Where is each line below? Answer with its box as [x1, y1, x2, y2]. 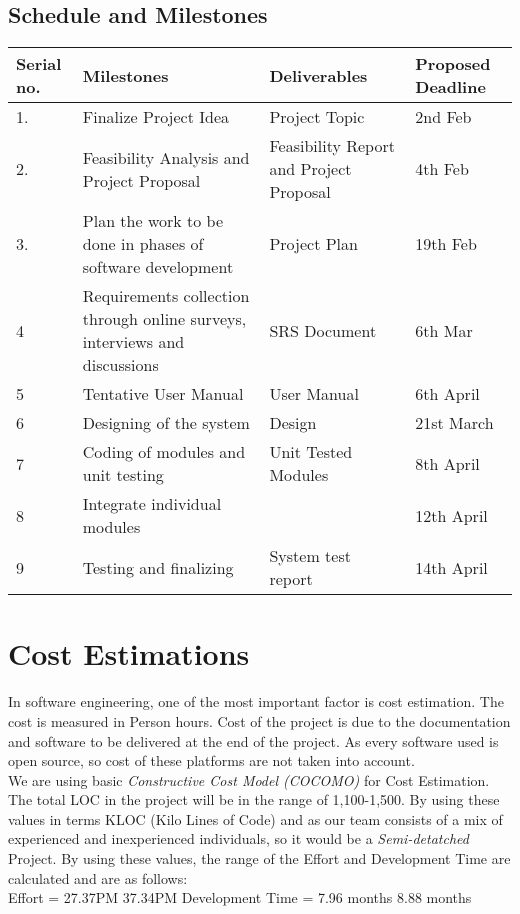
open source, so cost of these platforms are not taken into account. [8, 750, 415, 771]
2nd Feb [415, 105, 472, 129]
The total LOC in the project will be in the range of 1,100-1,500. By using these [8, 789, 500, 810]
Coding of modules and [82, 440, 246, 464]
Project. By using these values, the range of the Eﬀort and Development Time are [8, 848, 511, 869]
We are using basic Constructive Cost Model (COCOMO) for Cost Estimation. [8, 769, 490, 790]
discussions [82, 353, 159, 377]
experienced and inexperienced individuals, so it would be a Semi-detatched [8, 828, 469, 849]
